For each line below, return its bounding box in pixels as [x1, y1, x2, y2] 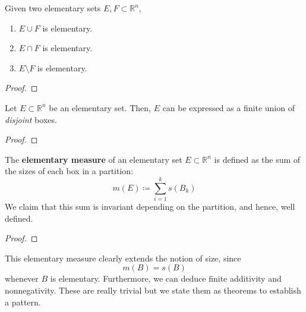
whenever [5, 272, 39, 285]
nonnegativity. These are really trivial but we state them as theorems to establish [5, 284, 301, 297]
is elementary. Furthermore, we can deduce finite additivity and [50, 272, 282, 285]
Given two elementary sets [5, 2, 101, 14]
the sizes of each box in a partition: [5, 165, 134, 177]
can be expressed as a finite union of [162, 101, 295, 114]
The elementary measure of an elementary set [5, 153, 182, 165]
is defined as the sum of [214, 153, 301, 165]
